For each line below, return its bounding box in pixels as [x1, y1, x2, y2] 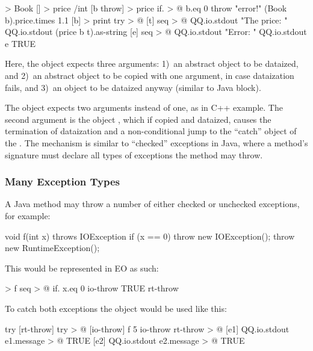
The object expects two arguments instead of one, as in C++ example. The [5, 101, 283, 114]
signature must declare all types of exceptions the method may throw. [5, 148, 263, 161]
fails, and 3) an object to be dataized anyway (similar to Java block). [5, 81, 261, 93]
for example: [5, 209, 51, 222]
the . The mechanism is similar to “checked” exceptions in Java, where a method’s [5, 136, 308, 149]
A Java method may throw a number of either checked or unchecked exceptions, [5, 197, 300, 210]
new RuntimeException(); [5, 241, 100, 254]
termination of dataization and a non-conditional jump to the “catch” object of [5, 125, 297, 137]
